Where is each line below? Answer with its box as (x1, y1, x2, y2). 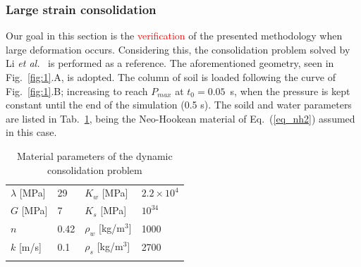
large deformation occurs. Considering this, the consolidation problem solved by (6, 42, 350, 56)
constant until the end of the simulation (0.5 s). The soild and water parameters (6, 97, 352, 112)
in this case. (6, 125, 57, 139)
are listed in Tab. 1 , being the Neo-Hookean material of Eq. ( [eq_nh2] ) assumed (6, 111, 355, 125)
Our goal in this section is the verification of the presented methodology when (6, 28, 343, 43)
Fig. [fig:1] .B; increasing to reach (6, 83, 148, 98)
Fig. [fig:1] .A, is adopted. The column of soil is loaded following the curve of (6, 70, 336, 84)
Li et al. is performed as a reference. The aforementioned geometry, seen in (6, 56, 334, 70)
